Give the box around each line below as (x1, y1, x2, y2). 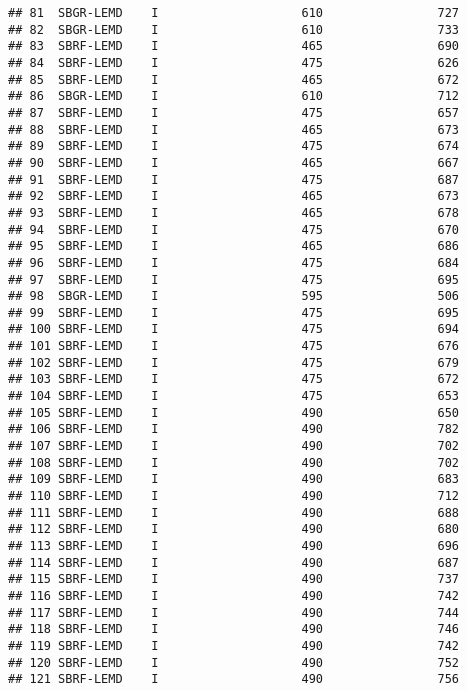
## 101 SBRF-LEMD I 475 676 (8, 339, 460, 354)
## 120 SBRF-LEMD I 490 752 (8, 655, 460, 670)
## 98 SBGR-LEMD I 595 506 (8, 289, 460, 304)
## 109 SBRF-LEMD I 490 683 (8, 472, 460, 487)
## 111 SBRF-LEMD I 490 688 (8, 505, 460, 520)
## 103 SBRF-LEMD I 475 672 (8, 372, 460, 387)
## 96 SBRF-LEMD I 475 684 (8, 255, 460, 270)
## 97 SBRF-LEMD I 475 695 (8, 272, 460, 287)
